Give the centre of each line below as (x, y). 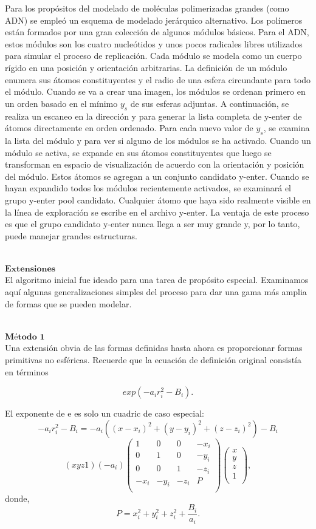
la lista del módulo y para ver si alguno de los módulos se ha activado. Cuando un (158, 140)
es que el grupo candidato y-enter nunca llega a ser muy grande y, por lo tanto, (153, 224)
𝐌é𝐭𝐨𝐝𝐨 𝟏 (25, 337)
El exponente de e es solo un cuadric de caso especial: (105, 413)
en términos (27, 371)
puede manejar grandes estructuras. (71, 235)
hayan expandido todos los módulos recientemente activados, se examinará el (148, 188)
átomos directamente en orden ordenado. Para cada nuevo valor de (129, 128)
